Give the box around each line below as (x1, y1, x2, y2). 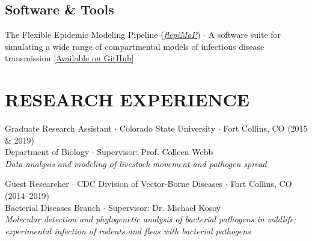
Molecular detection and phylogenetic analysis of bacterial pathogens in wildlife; (5, 213, 296, 225)
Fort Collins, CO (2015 (223, 122, 308, 135)
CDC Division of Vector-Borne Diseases (76, 177, 223, 190)
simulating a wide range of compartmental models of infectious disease (5, 40, 265, 52)
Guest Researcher (5, 177, 69, 190)
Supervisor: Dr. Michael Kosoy (108, 201, 221, 213)
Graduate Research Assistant (5, 122, 112, 135)
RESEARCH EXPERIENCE (5, 87, 250, 112)
